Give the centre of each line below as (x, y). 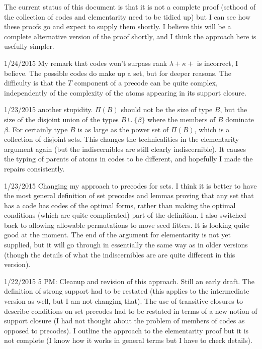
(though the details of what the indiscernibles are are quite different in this (120, 254)
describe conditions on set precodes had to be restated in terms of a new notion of (131, 311)
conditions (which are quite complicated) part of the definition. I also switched (125, 215)
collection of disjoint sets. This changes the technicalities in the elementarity (122, 139)
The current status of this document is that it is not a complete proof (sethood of (130, 7)
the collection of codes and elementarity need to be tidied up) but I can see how (127, 16)
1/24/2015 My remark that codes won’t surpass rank (86, 63)
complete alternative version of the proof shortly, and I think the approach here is (130, 36)
